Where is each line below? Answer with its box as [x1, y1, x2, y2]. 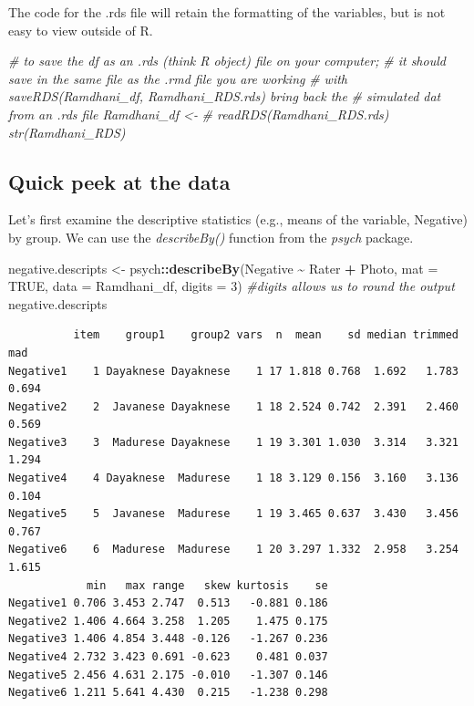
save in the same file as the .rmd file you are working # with [8, 68, 348, 88]
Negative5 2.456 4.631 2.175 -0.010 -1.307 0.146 [8, 668, 328, 681]
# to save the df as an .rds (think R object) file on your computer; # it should [8, 51, 446, 70]
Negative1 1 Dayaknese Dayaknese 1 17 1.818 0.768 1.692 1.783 [8, 364, 459, 378]
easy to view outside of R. [8, 20, 153, 39]
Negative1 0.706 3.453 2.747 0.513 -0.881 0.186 [8, 597, 328, 610]
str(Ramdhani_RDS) [8, 122, 126, 141]
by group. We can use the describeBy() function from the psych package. [8, 227, 414, 246]
